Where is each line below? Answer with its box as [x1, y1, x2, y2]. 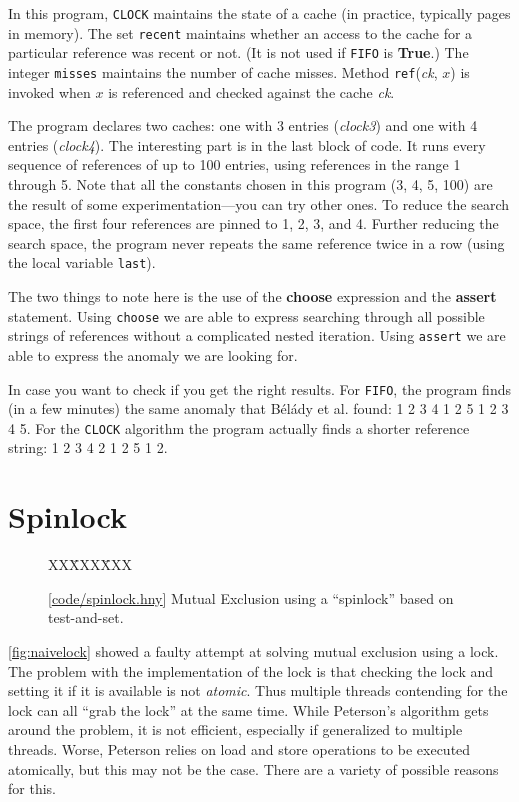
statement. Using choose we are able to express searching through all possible [8, 305, 485, 326]
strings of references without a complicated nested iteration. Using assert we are [8, 325, 506, 346]
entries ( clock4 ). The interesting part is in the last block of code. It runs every [8, 134, 486, 155]
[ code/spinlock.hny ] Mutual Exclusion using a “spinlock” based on [48, 587, 454, 608]
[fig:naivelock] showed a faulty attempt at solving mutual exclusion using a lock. [8, 640, 499, 661]
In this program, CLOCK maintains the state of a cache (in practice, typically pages [8, 3, 511, 23]
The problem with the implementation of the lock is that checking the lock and [8, 660, 494, 681]
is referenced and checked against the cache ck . [108, 81, 395, 102]
